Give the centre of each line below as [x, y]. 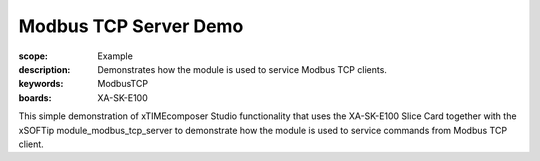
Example [115, 56]
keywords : [41, 84]
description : [44, 69]
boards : [35, 97]
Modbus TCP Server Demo [131, 26]
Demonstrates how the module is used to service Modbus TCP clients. [242, 69]
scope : [33, 56]
